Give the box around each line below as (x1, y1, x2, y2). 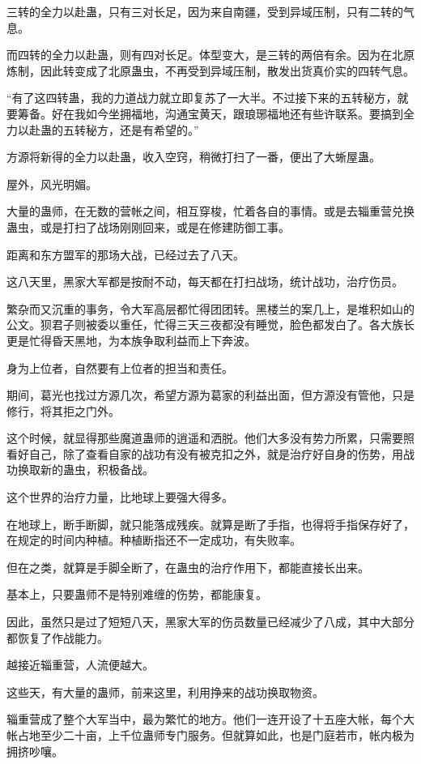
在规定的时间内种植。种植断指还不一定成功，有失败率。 (6, 531, 301, 548)
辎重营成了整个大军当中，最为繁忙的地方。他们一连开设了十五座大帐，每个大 (6, 711, 415, 728)
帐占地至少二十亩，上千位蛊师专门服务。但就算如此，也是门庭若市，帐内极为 (6, 727, 415, 743)
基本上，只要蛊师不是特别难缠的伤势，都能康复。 (6, 586, 267, 603)
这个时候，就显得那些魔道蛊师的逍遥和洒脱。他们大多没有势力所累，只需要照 (6, 429, 415, 446)
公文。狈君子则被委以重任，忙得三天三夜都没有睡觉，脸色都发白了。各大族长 (6, 316, 415, 333)
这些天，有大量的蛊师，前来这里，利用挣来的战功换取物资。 (6, 683, 324, 700)
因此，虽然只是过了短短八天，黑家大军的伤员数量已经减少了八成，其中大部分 (6, 613, 415, 630)
